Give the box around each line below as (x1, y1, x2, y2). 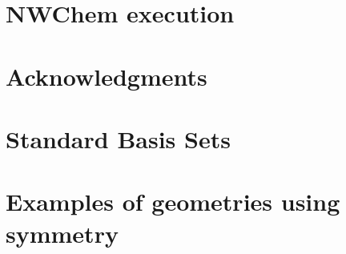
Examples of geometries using (6, 185, 340, 218)
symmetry (6, 216, 119, 249)
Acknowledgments (6, 59, 207, 92)
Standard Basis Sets (6, 122, 231, 155)
